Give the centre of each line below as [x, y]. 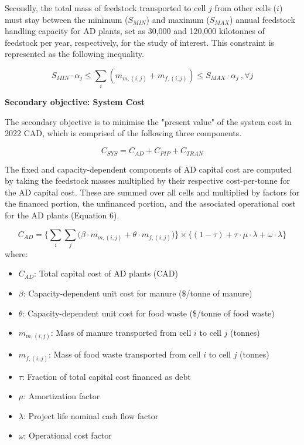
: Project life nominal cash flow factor [91, 415]
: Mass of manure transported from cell [121, 333]
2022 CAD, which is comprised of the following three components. [123, 133]
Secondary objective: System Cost [75, 102]
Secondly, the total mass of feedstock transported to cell [105, 8]
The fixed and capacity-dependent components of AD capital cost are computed [148, 169]
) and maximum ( [178, 19]
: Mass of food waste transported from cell [125, 354]
